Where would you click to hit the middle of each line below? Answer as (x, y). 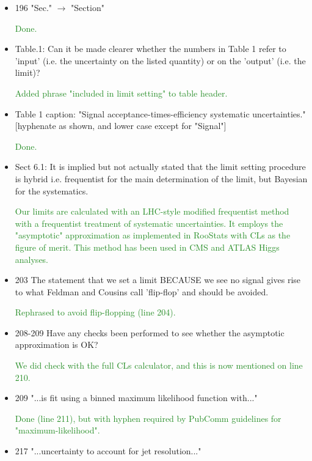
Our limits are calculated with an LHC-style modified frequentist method (152, 211)
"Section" (88, 7)
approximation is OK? (56, 345)
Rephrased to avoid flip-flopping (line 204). (95, 312)
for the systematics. (52, 190)
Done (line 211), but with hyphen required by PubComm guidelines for (148, 418)
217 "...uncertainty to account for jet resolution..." (108, 451)
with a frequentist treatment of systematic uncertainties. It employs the (149, 223)
